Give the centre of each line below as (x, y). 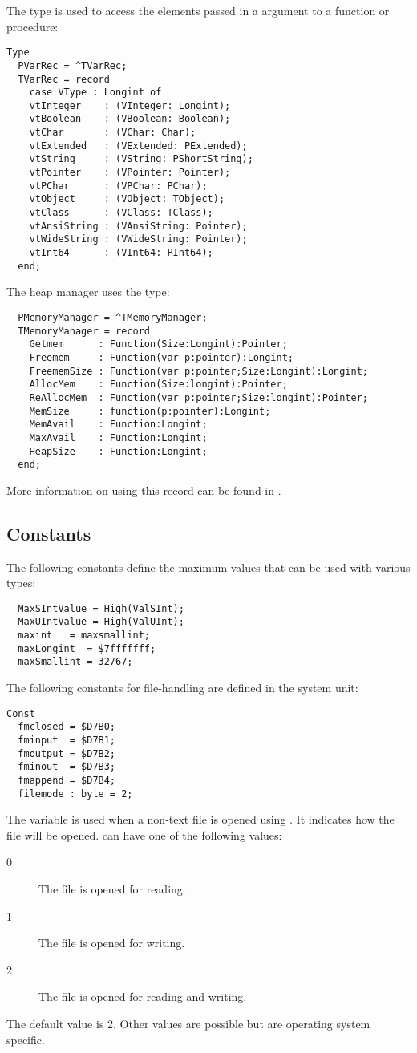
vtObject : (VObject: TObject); (127, 199)
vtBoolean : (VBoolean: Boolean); (130, 119)
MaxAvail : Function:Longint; (118, 437)
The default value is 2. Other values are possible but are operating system (188, 1024)
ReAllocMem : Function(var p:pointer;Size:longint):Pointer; (199, 397)
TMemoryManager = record (84, 331)
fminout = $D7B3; (67, 767)
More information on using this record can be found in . (144, 490)
